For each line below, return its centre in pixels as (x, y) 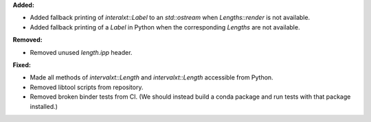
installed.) (44, 106)
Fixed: (22, 64)
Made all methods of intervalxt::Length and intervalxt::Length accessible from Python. (152, 77)
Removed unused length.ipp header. (81, 52)
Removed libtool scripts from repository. (87, 87)
